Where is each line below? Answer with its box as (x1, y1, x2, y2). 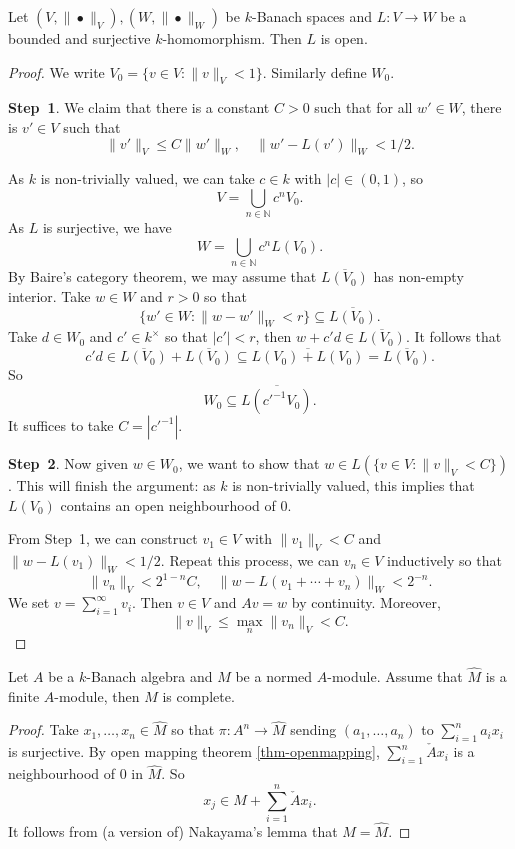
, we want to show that (178, 453, 320, 474)
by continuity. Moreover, (291, 592, 441, 613)
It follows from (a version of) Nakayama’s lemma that (8, 821, 338, 842)
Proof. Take (8, 719, 79, 740)
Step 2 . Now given (8, 453, 128, 474)
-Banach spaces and (251, 6, 373, 26)
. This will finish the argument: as (8, 475, 216, 496)
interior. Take (8, 285, 91, 306)
